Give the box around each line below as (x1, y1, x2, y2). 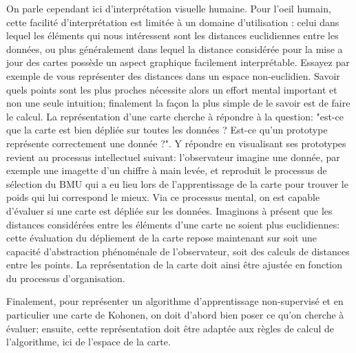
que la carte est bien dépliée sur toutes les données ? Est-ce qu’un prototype (6, 122, 328, 137)
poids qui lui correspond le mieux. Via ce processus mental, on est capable (6, 190, 320, 204)
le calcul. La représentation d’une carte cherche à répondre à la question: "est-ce (6, 109, 344, 123)
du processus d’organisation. (6, 270, 125, 285)
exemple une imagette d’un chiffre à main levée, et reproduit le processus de (6, 163, 327, 178)
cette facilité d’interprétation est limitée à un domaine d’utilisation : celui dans (6, 14, 339, 29)
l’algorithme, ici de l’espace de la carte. (6, 334, 171, 349)
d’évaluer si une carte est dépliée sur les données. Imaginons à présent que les (6, 203, 333, 217)
